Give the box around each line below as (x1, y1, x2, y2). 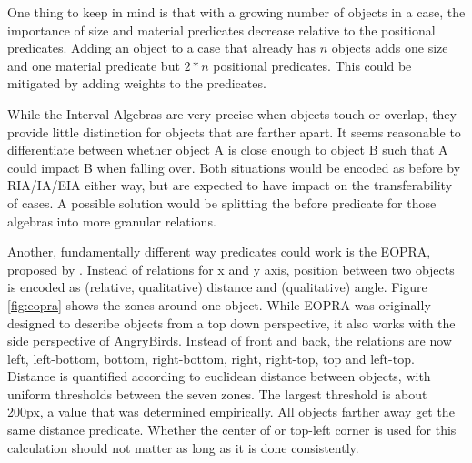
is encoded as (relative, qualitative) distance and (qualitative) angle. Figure (7, 277, 427, 297)
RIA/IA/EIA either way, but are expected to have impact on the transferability (7, 176, 453, 195)
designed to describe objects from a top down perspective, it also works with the (7, 313, 456, 332)
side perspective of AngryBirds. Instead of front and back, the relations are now (7, 331, 452, 350)
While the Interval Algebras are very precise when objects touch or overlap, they (7, 104, 457, 123)
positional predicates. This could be (213, 55, 412, 75)
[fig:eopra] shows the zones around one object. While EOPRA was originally (7, 295, 431, 314)
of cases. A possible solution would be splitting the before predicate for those (7, 193, 437, 212)
